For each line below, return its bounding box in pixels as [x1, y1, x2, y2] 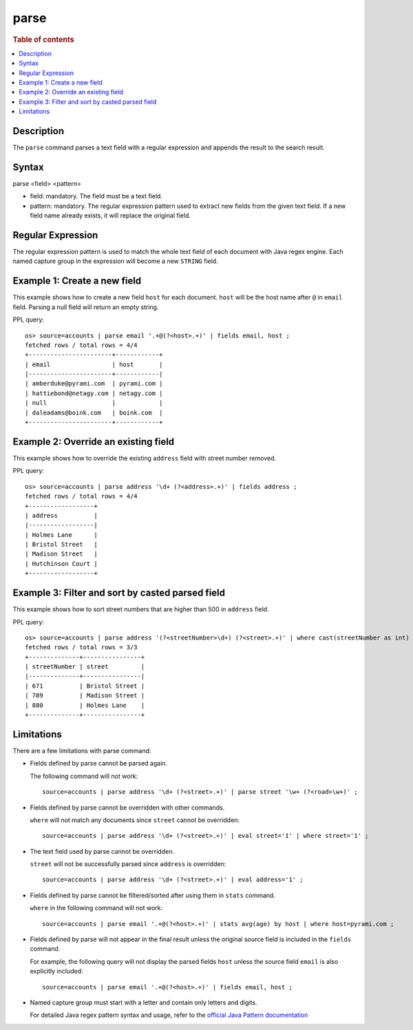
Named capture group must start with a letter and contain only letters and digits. [30, 998, 257, 1007]
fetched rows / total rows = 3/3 [25, 644, 138, 651]
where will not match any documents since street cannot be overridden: [30, 816, 240, 824]
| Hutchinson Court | [25, 560, 98, 567]
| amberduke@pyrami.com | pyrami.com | [25, 379, 163, 388]
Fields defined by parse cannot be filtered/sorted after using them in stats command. [30, 891, 275, 899]
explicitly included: [30, 967, 83, 976]
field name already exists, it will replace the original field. [30, 211, 191, 220]
